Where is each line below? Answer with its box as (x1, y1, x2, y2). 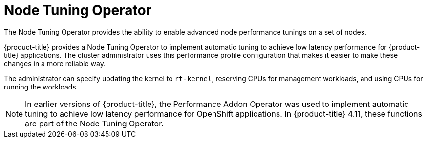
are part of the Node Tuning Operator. (25, 118, 164, 128)
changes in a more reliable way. (4, 59, 106, 68)
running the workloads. (4, 82, 78, 91)
